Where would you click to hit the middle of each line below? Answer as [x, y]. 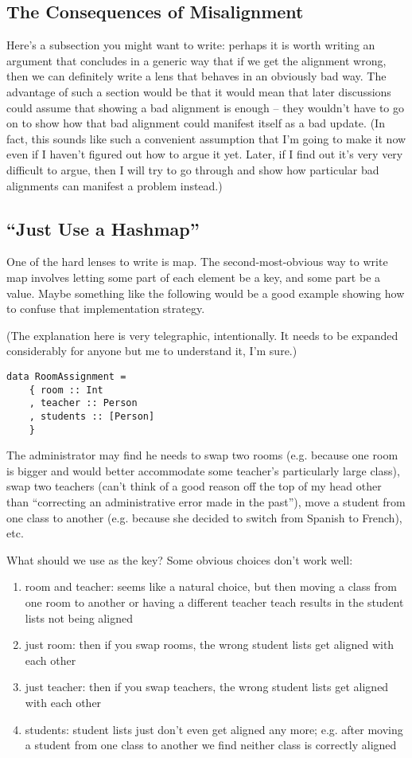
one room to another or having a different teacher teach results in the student [214, 602]
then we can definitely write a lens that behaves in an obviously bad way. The [196, 76]
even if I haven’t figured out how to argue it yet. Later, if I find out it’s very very [205, 154]
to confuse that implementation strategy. [106, 309]
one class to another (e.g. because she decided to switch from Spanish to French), [204, 517]
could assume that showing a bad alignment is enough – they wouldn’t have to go [206, 107]
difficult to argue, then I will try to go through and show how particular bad [193, 169]
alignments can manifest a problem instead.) [115, 185]
